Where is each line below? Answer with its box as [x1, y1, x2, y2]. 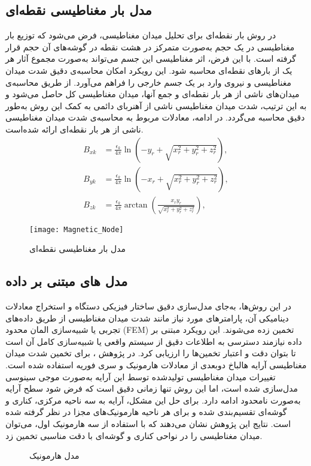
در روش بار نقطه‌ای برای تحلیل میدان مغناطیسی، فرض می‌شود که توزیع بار [5, 29, 276, 41]
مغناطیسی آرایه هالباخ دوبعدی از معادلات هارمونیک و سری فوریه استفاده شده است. [5, 359, 307, 371]
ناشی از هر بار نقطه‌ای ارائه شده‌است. [5, 122, 144, 135]
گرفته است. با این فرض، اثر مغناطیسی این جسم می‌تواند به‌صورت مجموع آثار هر [5, 52, 296, 65]
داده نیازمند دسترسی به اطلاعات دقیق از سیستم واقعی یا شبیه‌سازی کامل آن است [5, 335, 302, 347]
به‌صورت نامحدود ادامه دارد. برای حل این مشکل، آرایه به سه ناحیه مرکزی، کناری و [5, 393, 301, 406]
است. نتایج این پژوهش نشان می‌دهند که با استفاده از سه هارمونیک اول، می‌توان [5, 417, 291, 430]
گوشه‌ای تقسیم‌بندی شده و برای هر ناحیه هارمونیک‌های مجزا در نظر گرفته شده [5, 405, 287, 418]
